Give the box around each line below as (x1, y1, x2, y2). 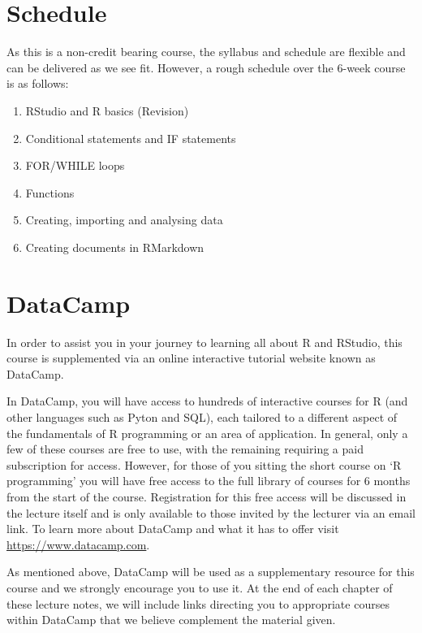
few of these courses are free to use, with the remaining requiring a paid (6, 440, 364, 457)
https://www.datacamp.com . (6, 535, 150, 553)
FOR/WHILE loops (25, 157, 125, 174)
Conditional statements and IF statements (25, 129, 236, 146)
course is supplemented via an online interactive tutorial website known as (6, 349, 376, 366)
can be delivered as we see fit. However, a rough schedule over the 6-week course (6, 59, 406, 76)
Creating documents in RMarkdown (25, 238, 205, 255)
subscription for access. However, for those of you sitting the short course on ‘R (6, 456, 402, 473)
